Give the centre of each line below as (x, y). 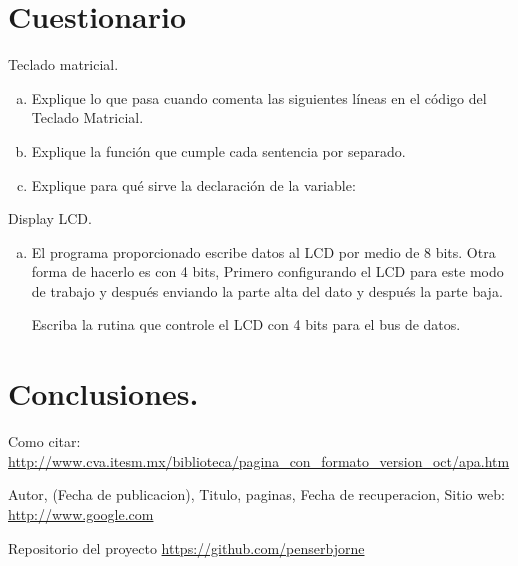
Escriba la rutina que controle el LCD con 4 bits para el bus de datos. (246, 324)
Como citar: (44, 441)
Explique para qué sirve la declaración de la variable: (193, 184)
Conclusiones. (103, 393)
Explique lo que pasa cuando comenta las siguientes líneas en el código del (259, 97)
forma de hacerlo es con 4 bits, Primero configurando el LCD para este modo (267, 271)
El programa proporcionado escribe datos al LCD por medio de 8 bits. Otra (263, 251)
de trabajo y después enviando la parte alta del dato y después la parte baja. (267, 290)
